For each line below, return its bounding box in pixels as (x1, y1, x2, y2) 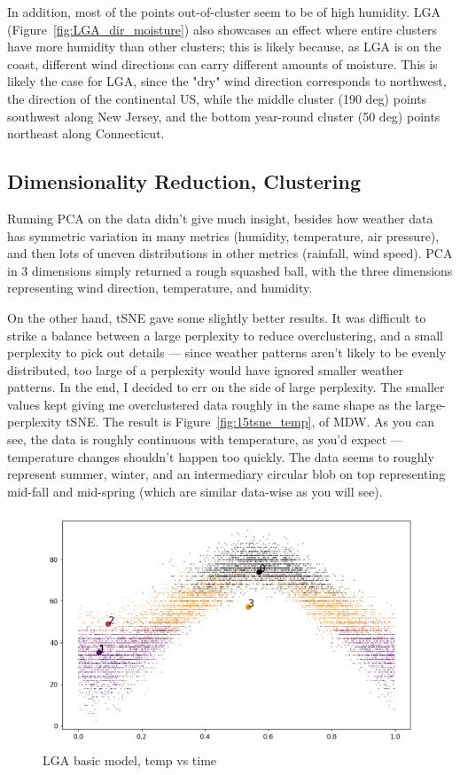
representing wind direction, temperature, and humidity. (7, 278, 313, 297)
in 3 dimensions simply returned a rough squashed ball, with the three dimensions (7, 261, 453, 279)
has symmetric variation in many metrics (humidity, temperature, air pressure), (7, 226, 440, 245)
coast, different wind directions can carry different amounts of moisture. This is (7, 54, 438, 73)
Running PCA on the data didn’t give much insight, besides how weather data (7, 208, 433, 227)
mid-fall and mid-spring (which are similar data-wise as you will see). (7, 481, 383, 500)
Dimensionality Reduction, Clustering (7, 168, 361, 195)
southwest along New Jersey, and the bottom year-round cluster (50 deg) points (7, 106, 441, 125)
